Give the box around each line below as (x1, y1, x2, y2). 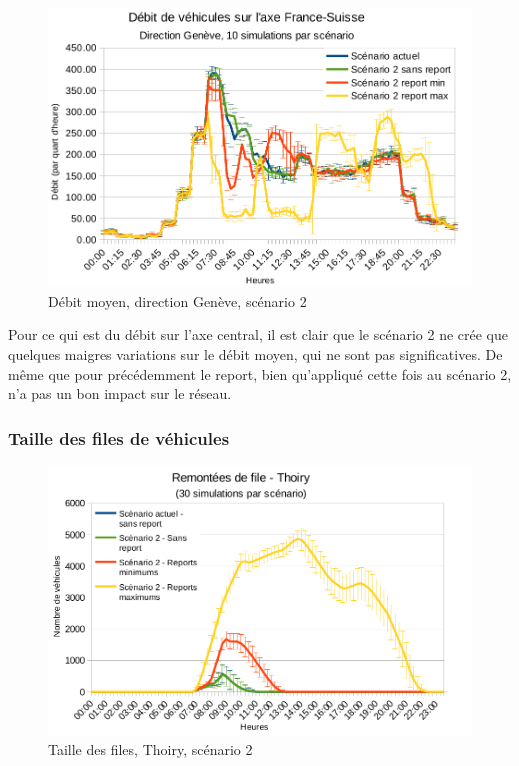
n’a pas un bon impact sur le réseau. (8, 383, 232, 404)
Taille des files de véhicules (8, 425, 230, 450)
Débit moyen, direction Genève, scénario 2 (48, 290, 307, 311)
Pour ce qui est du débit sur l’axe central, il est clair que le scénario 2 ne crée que (8, 324, 509, 345)
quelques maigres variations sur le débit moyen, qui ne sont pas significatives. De (8, 344, 503, 365)
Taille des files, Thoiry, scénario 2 (48, 739, 253, 760)
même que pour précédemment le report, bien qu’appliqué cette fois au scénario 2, (8, 363, 512, 384)
